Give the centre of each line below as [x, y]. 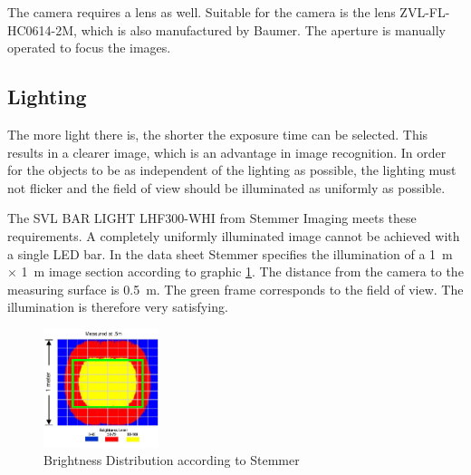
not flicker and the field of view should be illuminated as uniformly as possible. [226, 187]
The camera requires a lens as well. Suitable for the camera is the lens [202, 12]
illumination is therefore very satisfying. [118, 307]
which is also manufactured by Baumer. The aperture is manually [263, 29]
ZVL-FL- [425, 12]
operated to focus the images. [89, 48]
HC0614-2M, [42, 29]
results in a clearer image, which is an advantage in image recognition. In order [227, 152]
